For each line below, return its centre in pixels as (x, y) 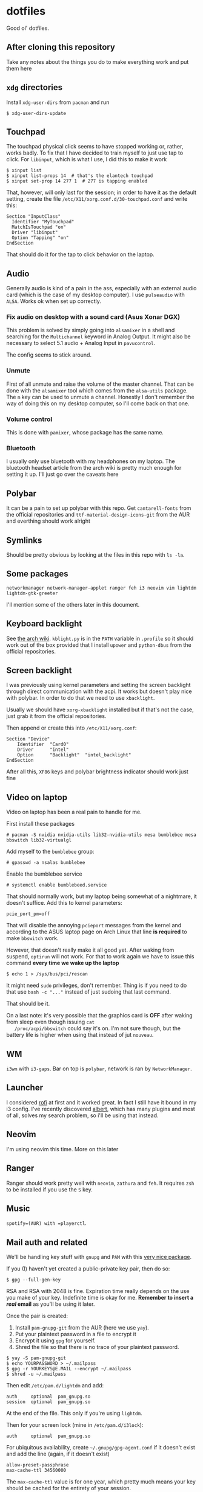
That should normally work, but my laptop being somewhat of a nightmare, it (101, 896)
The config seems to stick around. (49, 355)
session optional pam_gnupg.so (48, 1402)
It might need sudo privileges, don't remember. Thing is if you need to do (97, 985)
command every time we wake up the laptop (63, 963)
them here (19, 68)
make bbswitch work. (32, 938)
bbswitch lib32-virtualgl (39, 840)
